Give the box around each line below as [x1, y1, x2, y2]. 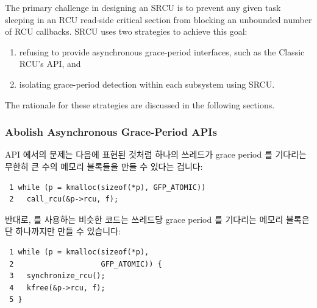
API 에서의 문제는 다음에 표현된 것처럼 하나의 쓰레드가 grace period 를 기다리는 [5, 148, 307, 161]
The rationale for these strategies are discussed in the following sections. [5, 98, 275, 111]
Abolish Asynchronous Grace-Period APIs [5, 124, 217, 139]
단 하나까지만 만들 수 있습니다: [5, 225, 121, 237]
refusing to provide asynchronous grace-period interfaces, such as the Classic [19, 45, 305, 58]
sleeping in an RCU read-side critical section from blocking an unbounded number [5, 13, 312, 26]
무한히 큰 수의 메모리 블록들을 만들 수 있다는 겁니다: [5, 159, 203, 172]
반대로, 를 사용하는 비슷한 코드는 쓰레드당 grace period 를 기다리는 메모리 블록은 [5, 212, 310, 225]
